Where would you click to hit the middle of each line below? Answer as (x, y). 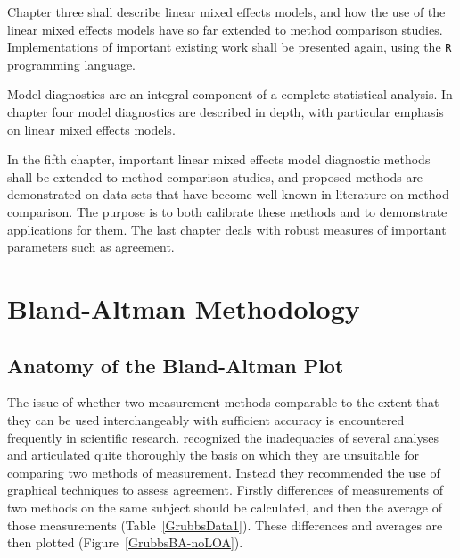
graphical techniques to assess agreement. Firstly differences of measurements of (226, 490)
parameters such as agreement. (91, 247)
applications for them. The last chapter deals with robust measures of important (227, 229)
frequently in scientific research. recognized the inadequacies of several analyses (223, 437)
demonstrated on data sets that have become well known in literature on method (228, 194)
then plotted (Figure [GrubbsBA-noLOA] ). (125, 542)
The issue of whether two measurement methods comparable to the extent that (223, 402)
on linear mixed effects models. (91, 129)
